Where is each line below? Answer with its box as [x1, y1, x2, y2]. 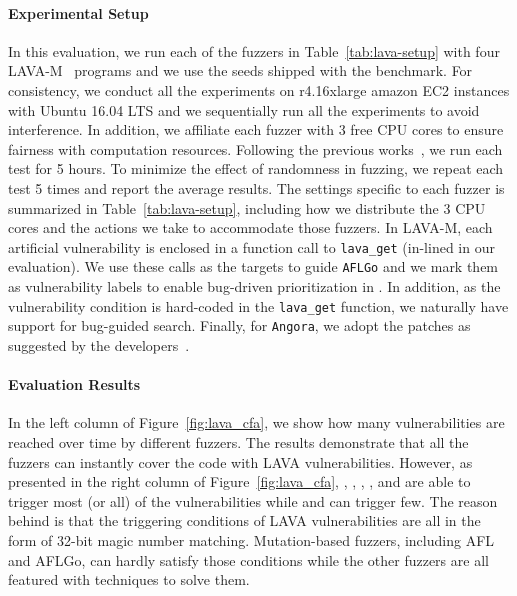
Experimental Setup [8, 2, 149, 23]
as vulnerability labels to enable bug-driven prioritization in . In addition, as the [8, 276, 501, 297]
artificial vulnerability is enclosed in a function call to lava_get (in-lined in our [8, 236, 495, 257]
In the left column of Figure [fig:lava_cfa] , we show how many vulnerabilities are [8, 412, 505, 433]
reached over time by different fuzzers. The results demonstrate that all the [8, 431, 469, 452]
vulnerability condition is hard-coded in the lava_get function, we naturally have [8, 295, 509, 316]
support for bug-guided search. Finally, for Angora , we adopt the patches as [8, 315, 471, 336]
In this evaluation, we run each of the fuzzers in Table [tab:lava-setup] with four [8, 40, 500, 61]
